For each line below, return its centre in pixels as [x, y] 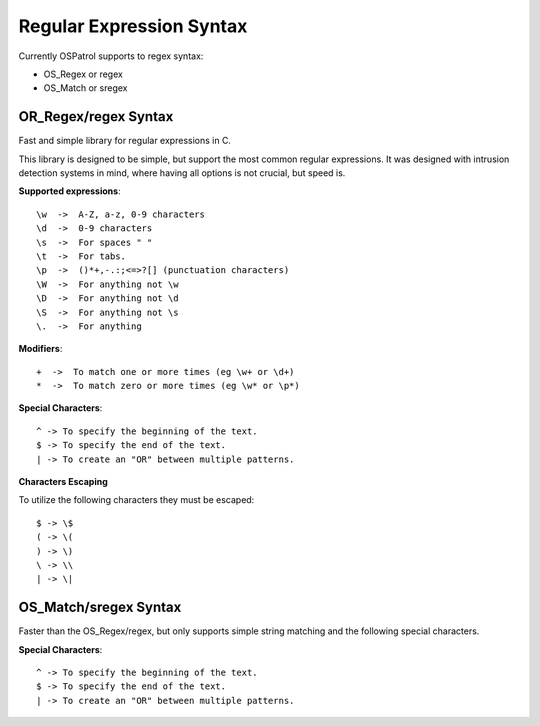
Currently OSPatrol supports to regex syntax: [111, 56]
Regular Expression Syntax [133, 26]
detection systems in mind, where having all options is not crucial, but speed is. [182, 173]
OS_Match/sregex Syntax [100, 607]
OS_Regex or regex [83, 74]
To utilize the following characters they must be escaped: [136, 500]
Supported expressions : [69, 191]
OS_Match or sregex [85, 88]
